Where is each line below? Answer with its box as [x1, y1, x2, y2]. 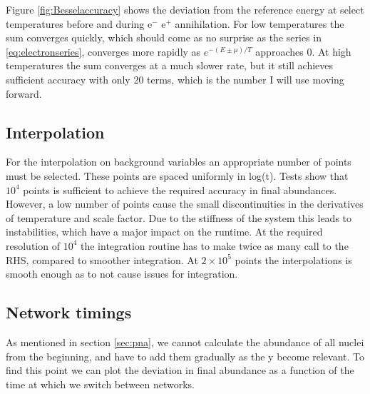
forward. [6, 86, 42, 101]
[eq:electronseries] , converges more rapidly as [6, 44, 201, 59]
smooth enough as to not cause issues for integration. [6, 266, 238, 281]
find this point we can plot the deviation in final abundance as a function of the [6, 363, 354, 378]
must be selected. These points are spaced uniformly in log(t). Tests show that [6, 168, 349, 183]
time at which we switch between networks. [6, 376, 195, 391]
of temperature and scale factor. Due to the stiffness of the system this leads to [6, 210, 352, 225]
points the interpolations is [235, 252, 352, 267]
